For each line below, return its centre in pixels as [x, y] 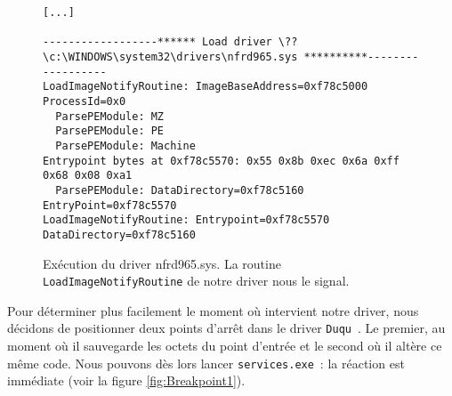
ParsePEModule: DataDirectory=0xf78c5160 [180, 190]
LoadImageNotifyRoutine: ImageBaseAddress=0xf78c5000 [206, 87]
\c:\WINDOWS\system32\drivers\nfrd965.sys [170, 57]
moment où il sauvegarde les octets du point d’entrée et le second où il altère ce [225, 345]
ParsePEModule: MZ [110, 116]
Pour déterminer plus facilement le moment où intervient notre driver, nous [213, 310]
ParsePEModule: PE [110, 131]
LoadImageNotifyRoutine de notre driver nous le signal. [196, 281]
